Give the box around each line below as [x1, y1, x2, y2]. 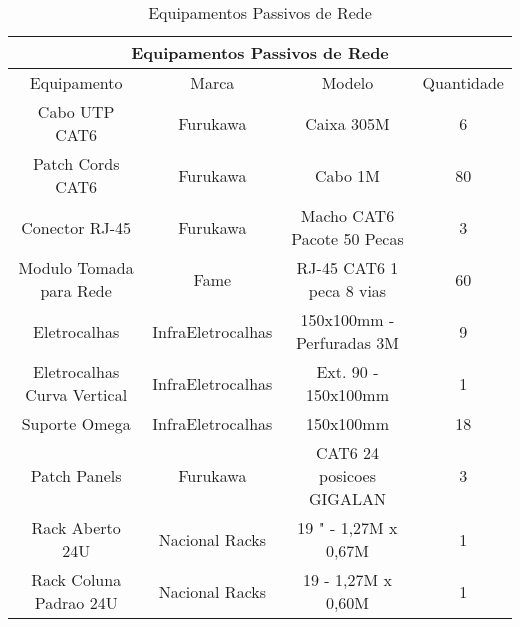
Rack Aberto [31, 516, 121, 539]
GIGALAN [309, 487, 386, 510]
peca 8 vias [308, 279, 387, 302]
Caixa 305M [305, 111, 390, 135]
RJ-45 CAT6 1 [296, 256, 399, 279]
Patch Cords [32, 152, 120, 175]
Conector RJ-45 [21, 215, 132, 239]
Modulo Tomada [18, 256, 134, 279]
